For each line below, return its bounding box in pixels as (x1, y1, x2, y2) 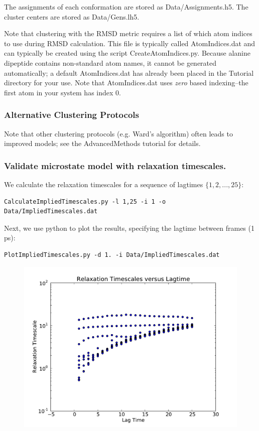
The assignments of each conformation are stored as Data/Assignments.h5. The (4, 2, 248, 12)
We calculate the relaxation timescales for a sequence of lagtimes (4, 179, 203, 189)
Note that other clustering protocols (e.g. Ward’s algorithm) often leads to (4, 128, 233, 138)
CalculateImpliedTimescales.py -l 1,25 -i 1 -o (4, 198, 166, 205)
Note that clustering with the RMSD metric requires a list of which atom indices (4, 28, 252, 39)
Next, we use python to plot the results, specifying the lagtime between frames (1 (4, 222, 254, 233)
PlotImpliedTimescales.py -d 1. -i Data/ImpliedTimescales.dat (4, 251, 220, 258)
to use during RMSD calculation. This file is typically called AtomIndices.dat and (4, 38, 255, 48)
